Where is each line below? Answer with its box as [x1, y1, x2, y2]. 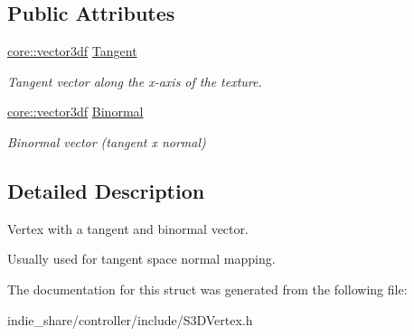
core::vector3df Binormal [7, 102, 144, 121]
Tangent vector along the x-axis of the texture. [7, 71, 262, 90]
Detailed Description [7, 176, 205, 204]
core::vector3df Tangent [7, 42, 137, 61]
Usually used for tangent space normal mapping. [7, 249, 276, 268]
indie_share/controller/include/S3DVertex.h [7, 310, 253, 329]
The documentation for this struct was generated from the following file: [7, 279, 408, 298]
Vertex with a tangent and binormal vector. [7, 219, 249, 238]
